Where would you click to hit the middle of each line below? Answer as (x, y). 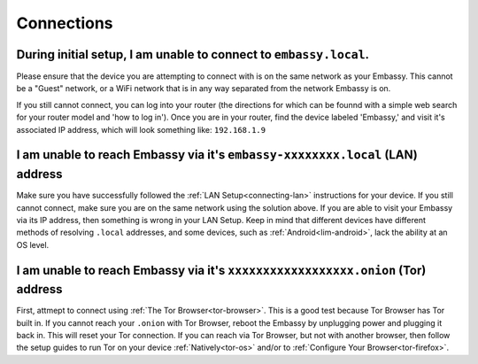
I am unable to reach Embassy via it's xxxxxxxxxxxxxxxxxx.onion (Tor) (221, 270)
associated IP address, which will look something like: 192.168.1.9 (141, 129)
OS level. (33, 244)
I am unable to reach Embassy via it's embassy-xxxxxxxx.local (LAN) (217, 155)
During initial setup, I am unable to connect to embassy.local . (193, 54)
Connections (65, 23)
